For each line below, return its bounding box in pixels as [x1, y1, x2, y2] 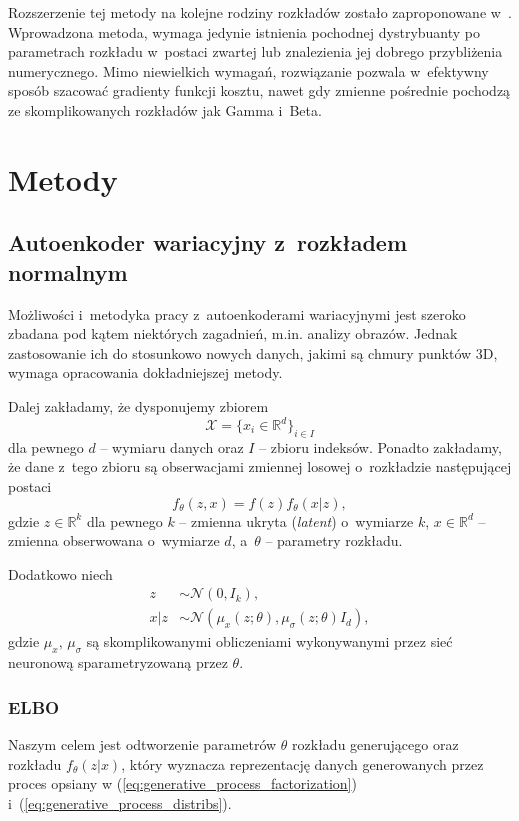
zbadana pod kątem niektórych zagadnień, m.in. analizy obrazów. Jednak [8, 323, 458, 344]
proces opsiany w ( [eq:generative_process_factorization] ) [8, 773, 357, 794]
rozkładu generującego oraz [292, 734, 459, 755]
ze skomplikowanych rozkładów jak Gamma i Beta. [8, 99, 322, 120]
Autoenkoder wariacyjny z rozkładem [8, 227, 407, 258]
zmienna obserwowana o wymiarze [8, 530, 220, 551]
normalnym [8, 256, 128, 287]
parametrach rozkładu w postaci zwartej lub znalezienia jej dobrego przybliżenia [8, 41, 503, 62]
